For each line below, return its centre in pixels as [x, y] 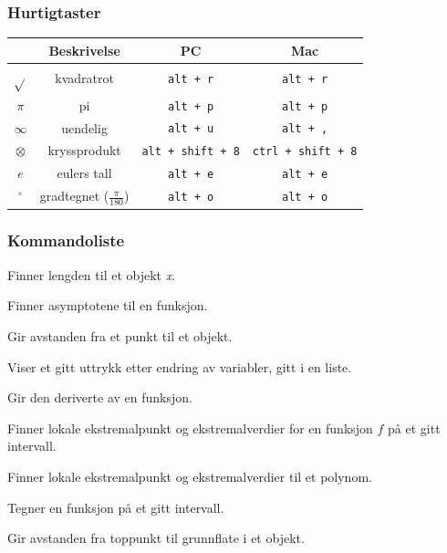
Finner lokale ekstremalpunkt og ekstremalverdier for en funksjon [190, 428]
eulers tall [84, 173]
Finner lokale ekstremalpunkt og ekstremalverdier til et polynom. [190, 476]
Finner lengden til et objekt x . [92, 274]
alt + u [191, 129]
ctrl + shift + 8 [305, 152]
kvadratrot [84, 78]
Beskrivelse [84, 50]
